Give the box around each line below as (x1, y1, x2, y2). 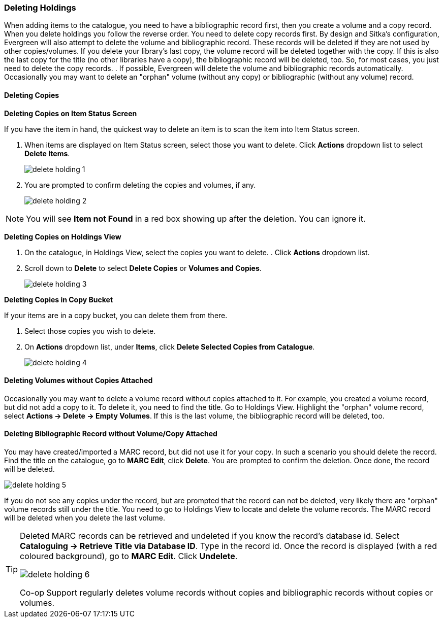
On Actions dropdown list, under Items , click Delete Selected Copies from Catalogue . (24, 342, 315, 351)
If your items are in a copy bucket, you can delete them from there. (4, 310, 228, 320)
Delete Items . (24, 149, 70, 158)
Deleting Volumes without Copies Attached (4, 376, 153, 385)
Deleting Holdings (4, 3, 76, 13)
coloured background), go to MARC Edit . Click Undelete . (20, 551, 238, 562)
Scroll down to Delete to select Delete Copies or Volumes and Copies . (24, 263, 262, 272)
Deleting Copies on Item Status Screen (4, 109, 137, 118)
